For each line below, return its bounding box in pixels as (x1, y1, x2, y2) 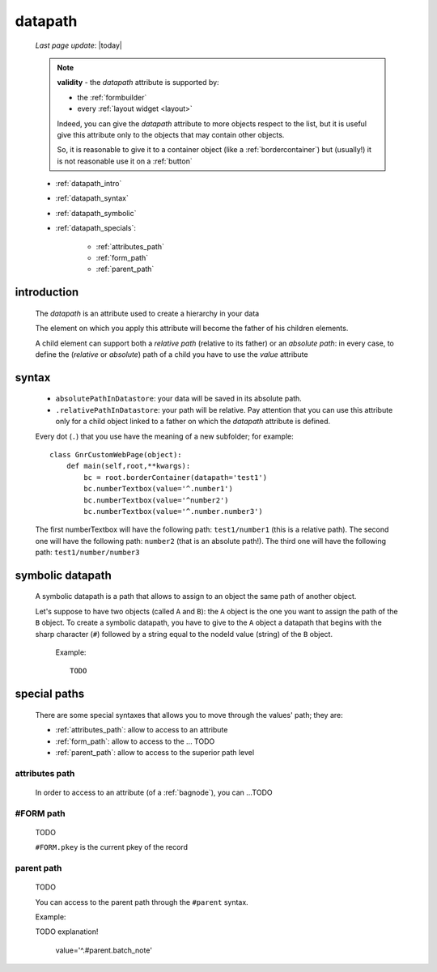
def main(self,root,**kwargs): (66, 461, 191, 471)
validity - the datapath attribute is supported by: (57, 78, 219, 87)
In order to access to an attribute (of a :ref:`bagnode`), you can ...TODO (35, 787, 273, 797)
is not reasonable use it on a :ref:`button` (57, 156, 193, 166)
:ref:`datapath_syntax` (55, 193, 129, 203)
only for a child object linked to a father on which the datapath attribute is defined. (55, 417, 331, 427)
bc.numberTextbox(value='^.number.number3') (83, 507, 263, 516)
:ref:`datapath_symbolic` (55, 208, 137, 218)
